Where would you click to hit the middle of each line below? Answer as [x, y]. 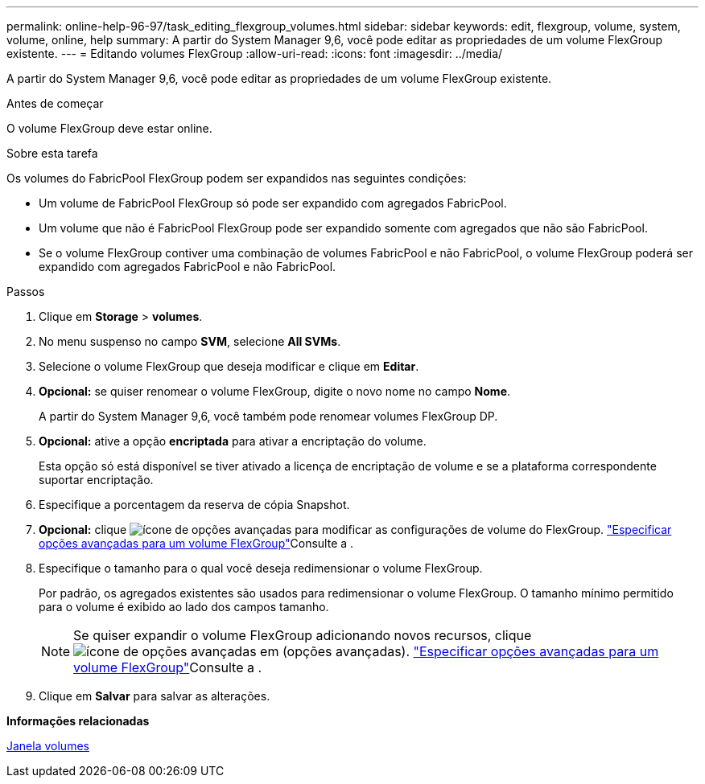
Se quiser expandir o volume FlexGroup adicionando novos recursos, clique [303, 635]
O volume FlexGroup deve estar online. [109, 128]
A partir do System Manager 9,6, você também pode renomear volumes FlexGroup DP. [268, 416]
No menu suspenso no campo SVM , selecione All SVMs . [190, 341]
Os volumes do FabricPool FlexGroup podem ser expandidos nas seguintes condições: [237, 178]
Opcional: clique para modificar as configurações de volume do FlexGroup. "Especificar [355, 530]
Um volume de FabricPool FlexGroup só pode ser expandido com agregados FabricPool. [273, 203]
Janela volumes [48, 746]
